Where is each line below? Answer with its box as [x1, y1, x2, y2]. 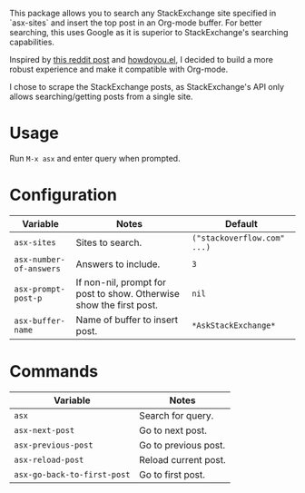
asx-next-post [14, 425, 75, 435]
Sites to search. [75, 236, 143, 249]
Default [225, 217, 259, 230]
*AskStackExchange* [192, 320, 276, 330]
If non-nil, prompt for [75, 276, 166, 289]
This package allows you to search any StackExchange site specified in [9, 8, 277, 18]
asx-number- [14, 254, 66, 264]
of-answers [14, 263, 61, 273]
